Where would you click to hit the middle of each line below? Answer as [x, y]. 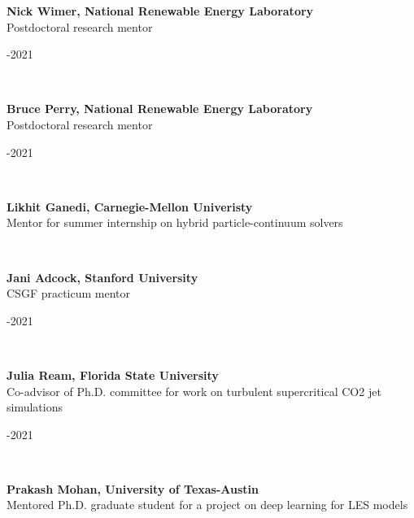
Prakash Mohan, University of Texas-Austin [133, 488]
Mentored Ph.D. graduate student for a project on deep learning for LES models [207, 505]
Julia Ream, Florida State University [113, 374]
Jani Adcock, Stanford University [102, 277]
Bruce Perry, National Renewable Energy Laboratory [160, 109]
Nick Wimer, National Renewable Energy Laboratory [160, 11]
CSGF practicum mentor [69, 293]
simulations [35, 407]
